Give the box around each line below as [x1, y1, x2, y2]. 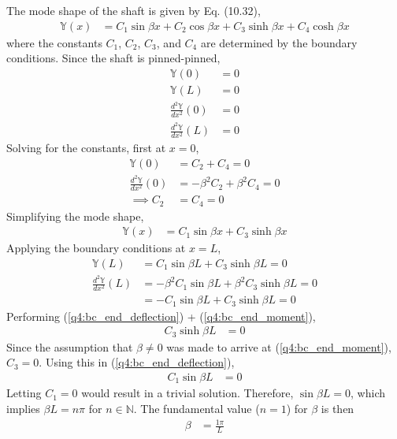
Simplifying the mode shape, [6, 207, 144, 224]
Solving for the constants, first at [6, 140, 166, 156]
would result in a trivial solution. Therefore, [81, 385, 294, 401]
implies [6, 400, 40, 417]
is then [321, 400, 354, 417]
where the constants [6, 34, 102, 50]
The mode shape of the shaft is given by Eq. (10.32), [6, 2, 261, 18]
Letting [6, 385, 42, 401]
